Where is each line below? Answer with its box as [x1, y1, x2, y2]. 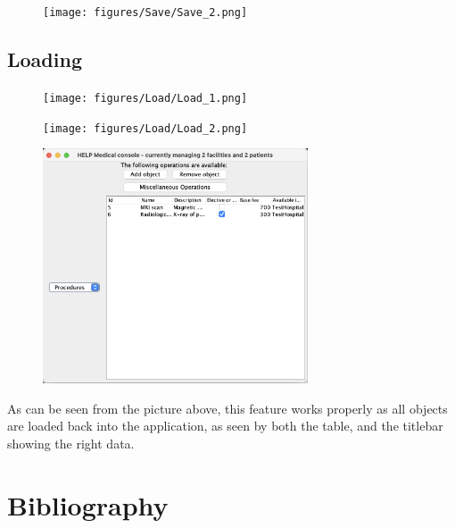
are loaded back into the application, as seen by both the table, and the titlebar [7, 416, 443, 435]
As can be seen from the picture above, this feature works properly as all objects [7, 398, 448, 417]
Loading [7, 46, 82, 73]
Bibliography [7, 486, 169, 523]
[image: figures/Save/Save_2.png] [43, 6, 248, 19]
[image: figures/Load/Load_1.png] [43, 91, 248, 105]
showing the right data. [7, 433, 135, 452]
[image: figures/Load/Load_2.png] [43, 122, 248, 135]
